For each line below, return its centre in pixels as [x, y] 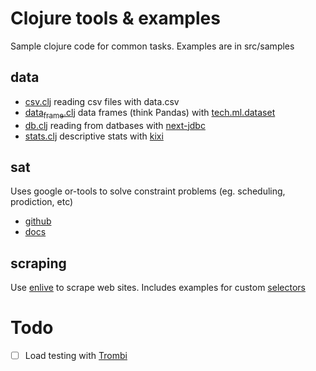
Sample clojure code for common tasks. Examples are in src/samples [152, 46]
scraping [38, 263]
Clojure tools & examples [115, 18]
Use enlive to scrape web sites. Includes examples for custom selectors [158, 288]
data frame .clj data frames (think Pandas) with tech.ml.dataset [150, 113]
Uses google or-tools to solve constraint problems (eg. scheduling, [148, 191]
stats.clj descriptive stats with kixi [94, 136]
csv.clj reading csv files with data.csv [102, 101]
